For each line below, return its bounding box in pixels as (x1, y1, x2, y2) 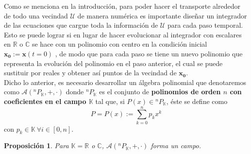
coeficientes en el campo (4, 96, 86, 106)
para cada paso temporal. (167, 20, 243, 30)
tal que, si (95, 96, 125, 106)
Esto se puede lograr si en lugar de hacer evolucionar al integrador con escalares (4, 29, 242, 39)
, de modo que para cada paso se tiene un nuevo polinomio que (55, 48, 243, 58)
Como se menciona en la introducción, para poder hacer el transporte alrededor (4, 1, 240, 11)
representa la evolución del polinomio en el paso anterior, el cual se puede (4, 58, 223, 68)
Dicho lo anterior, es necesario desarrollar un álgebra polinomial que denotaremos (4, 77, 246, 87)
